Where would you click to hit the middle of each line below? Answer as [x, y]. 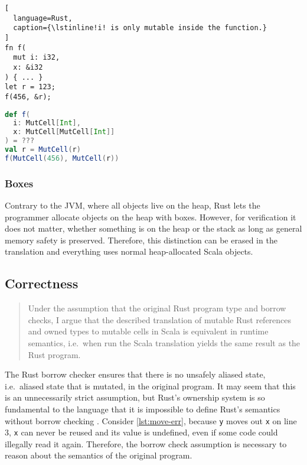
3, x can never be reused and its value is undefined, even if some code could [141, 432]
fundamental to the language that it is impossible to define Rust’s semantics [143, 409]
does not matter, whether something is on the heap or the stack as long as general [153, 228]
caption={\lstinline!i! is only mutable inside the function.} [140, 28]
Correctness [42, 283]
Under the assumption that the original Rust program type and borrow [157, 308]
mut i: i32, [37, 58]
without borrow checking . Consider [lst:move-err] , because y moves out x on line [151, 420]
